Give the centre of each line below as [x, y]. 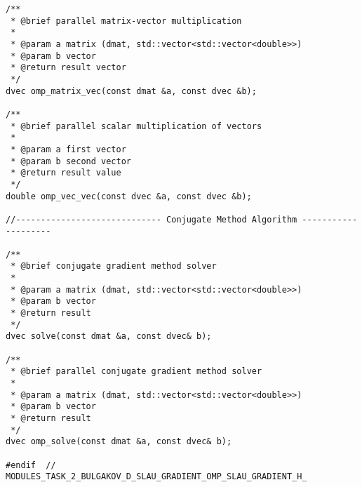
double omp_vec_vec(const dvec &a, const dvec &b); [129, 196]
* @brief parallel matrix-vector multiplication [126, 21]
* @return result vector [68, 68]
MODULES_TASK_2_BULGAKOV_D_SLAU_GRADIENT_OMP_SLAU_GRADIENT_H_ [156, 477]
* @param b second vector [71, 161]
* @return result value [66, 173]
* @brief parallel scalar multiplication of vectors [136, 126]
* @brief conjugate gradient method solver [114, 266]
